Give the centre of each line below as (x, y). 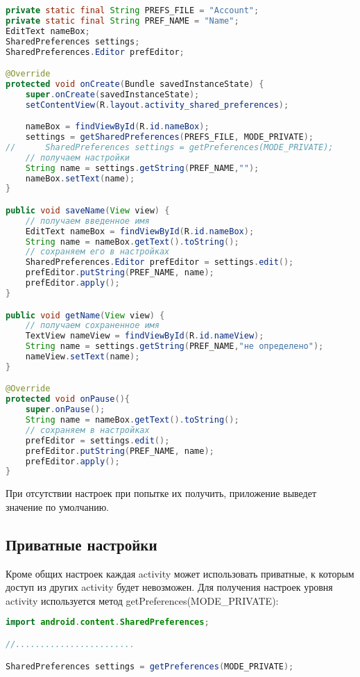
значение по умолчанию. (58, 506)
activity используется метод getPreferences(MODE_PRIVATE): (142, 600)
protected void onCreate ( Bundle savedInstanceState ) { (135, 84)
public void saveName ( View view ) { (88, 210)
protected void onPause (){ (68, 399)
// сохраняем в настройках (87, 430)
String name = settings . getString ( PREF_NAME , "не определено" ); (174, 346)
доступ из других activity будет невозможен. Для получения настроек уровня (169, 587)
